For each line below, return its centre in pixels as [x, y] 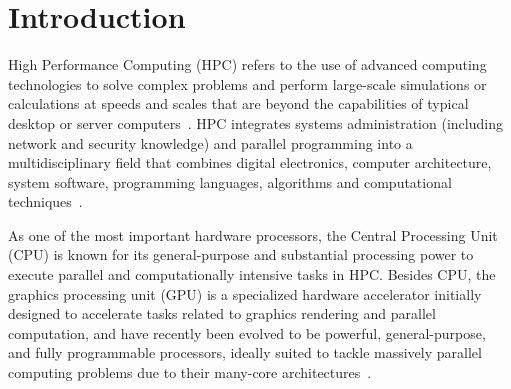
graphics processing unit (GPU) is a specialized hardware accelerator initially [245, 293]
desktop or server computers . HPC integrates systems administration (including [255, 122]
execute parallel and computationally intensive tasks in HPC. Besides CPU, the [252, 274]
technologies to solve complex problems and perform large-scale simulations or [247, 83]
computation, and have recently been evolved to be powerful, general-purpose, [247, 332]
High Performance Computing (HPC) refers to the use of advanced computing [247, 64]
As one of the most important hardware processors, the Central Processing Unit [253, 234]
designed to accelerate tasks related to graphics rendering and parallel [222, 313]
